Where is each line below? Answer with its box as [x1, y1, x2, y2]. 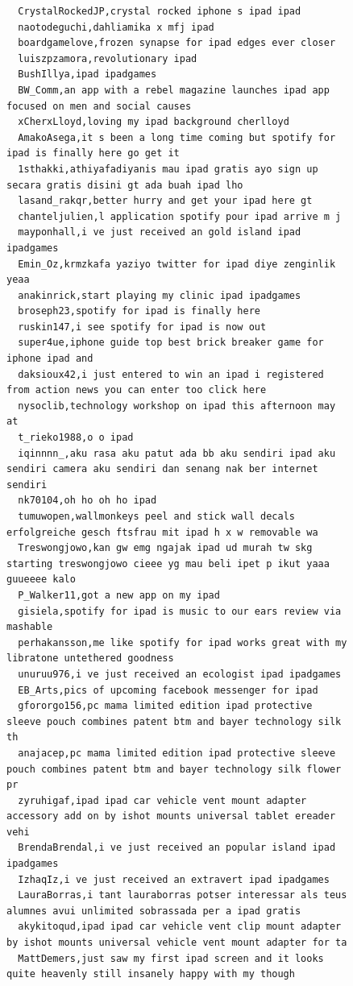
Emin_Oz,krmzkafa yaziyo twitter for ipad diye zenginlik [18, 258, 336, 270]
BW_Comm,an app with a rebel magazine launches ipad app [18, 84, 330, 96]
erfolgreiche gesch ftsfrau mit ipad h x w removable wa [6, 526, 318, 538]
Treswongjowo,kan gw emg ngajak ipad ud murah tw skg [18, 542, 313, 554]
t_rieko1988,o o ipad [18, 432, 134, 444]
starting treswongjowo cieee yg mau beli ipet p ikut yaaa [6, 557, 330, 570]
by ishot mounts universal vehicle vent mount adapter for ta [6, 937, 347, 949]
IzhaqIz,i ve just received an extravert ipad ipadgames [18, 873, 330, 885]
